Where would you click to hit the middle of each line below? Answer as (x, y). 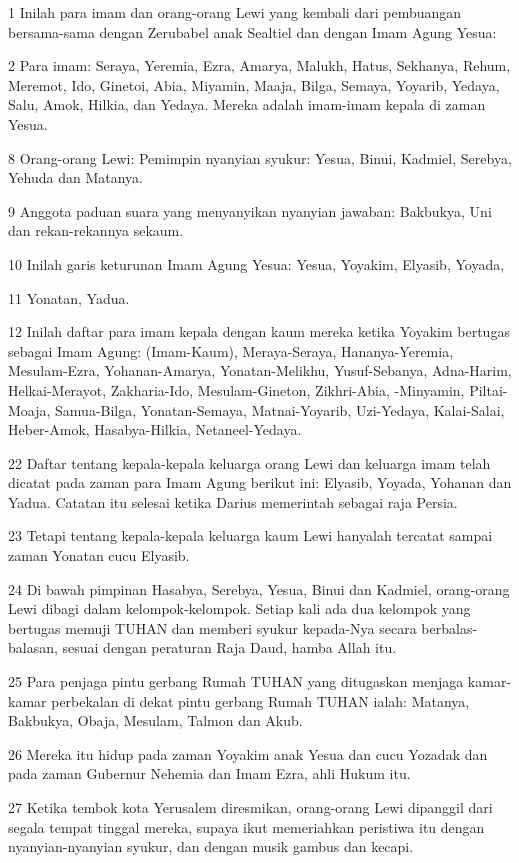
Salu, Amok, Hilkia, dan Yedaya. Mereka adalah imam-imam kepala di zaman (247, 104)
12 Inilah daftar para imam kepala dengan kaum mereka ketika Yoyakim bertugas (259, 331)
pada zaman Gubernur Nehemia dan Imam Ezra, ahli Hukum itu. (209, 773)
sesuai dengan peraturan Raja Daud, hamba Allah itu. (229, 647)
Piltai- (488, 389)
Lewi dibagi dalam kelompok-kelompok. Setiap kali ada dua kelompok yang (239, 608)
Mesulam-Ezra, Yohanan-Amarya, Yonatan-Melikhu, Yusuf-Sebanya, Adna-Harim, (260, 370)
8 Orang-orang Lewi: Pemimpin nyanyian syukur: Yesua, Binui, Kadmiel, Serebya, (260, 157)
